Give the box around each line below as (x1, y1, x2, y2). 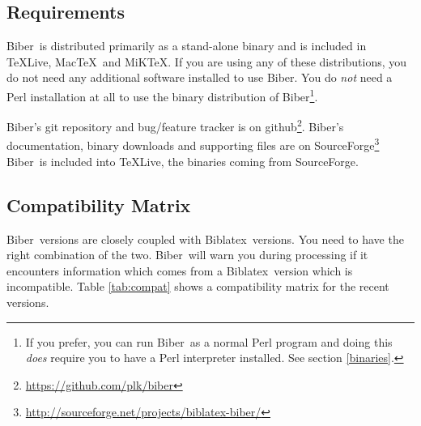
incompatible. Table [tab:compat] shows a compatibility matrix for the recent (6, 278, 389, 295)
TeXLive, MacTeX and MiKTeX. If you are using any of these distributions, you (6, 53, 407, 70)
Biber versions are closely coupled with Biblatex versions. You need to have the (6, 230, 404, 247)
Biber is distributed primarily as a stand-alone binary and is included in (6, 37, 367, 54)
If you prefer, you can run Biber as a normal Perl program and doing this (25, 333, 393, 350)
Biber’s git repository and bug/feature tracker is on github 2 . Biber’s (6, 116, 344, 134)
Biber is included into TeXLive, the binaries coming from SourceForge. (6, 152, 359, 169)
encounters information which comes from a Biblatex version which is (6, 262, 353, 279)
